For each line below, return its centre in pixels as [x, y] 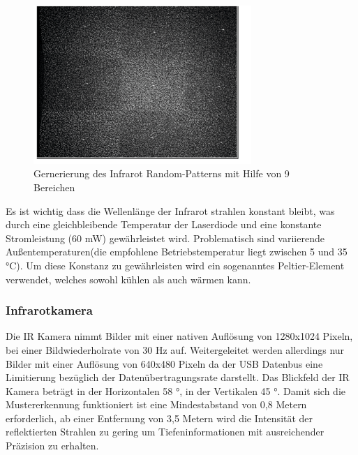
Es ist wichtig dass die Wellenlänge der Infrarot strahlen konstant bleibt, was [170, 210]
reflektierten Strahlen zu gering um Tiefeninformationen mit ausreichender [165, 432]
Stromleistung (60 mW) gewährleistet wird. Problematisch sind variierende [165, 238]
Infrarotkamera [49, 310]
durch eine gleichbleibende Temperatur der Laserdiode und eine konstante [164, 224]
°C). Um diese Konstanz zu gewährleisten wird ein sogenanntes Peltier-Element [175, 265]
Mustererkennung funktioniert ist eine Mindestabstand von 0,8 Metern [156, 404]
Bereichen [54, 187]
